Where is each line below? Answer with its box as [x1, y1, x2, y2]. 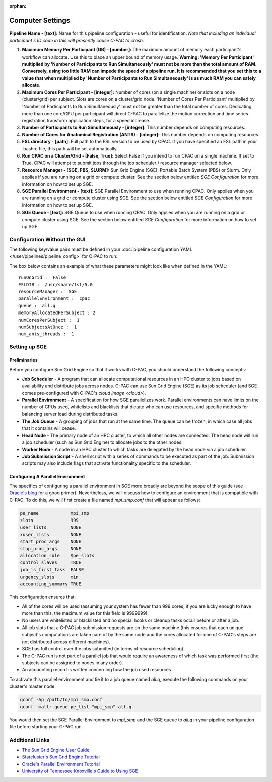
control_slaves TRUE [20, 560, 82, 565]
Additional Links [9, 736, 50, 743]
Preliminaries [9, 357, 38, 363]
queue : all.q [18, 303, 56, 308]
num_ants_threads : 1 [18, 331, 75, 337]
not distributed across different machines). [22, 639, 111, 645]
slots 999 [20, 517, 79, 523]
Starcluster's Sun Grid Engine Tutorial [22, 754, 100, 760]
